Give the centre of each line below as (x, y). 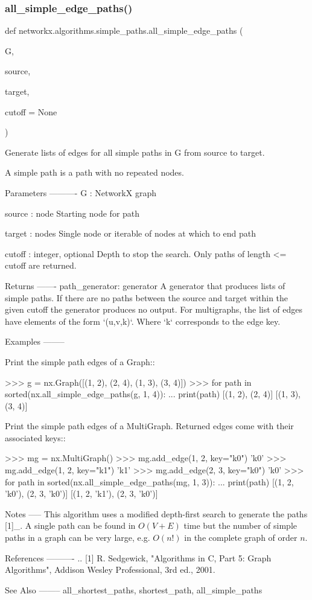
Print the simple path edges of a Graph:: (80, 361)
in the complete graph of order (241, 538)
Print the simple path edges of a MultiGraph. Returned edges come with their (149, 426)
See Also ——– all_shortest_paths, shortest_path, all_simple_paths (134, 589)
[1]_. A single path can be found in (70, 525)
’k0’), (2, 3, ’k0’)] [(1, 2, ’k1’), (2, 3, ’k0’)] (81, 493)
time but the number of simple (240, 525)
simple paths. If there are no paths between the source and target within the (147, 297)
